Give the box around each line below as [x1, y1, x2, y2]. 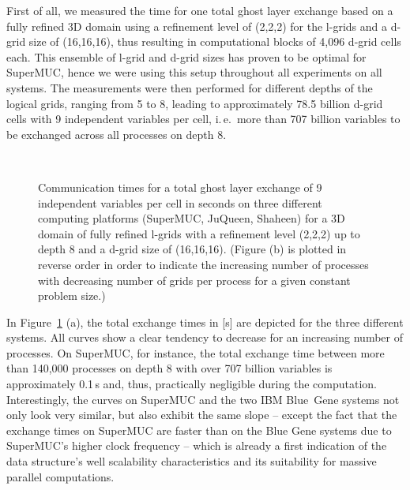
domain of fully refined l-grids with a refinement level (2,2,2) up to [38, 225, 360, 241]
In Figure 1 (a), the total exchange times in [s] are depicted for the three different [6, 313, 404, 330]
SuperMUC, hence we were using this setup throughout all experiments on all [6, 64, 382, 80]
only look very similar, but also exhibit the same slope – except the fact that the [6, 406, 397, 423]
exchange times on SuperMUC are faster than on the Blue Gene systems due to [6, 421, 392, 438]
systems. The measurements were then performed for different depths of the [6, 79, 373, 95]
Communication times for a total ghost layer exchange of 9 [38, 178, 322, 195]
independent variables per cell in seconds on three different [38, 194, 322, 211]
